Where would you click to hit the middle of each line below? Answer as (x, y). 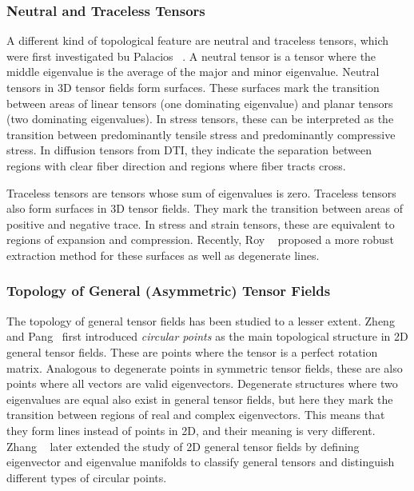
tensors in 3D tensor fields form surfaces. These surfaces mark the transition (193, 87)
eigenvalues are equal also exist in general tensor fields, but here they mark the (200, 399)
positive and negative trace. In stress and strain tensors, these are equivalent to (201, 224)
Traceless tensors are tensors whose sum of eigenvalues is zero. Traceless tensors (201, 192)
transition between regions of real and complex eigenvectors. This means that (196, 415)
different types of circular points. (87, 477)
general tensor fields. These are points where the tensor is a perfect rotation (192, 351)
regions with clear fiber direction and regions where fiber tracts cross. (176, 165)
